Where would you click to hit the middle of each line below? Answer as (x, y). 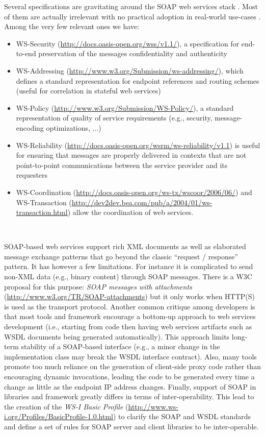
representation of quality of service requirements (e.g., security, (114, 118)
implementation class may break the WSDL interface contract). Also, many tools (130, 356)
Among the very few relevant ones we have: (72, 26)
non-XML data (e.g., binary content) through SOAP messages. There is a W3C (128, 276)
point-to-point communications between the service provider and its (122, 165)
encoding (30, 127)
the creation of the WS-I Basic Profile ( (66, 406)
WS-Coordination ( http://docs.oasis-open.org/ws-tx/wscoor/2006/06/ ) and (134, 192)
